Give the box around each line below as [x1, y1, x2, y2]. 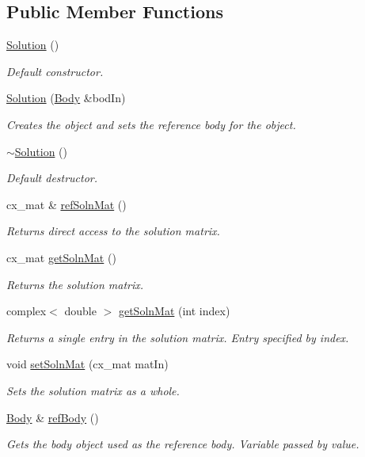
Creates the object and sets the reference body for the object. [6, 116, 296, 132]
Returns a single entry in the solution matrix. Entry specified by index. [6, 329, 349, 345]
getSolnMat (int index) [118, 303, 230, 319]
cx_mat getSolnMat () [6, 249, 116, 265]
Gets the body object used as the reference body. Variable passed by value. [6, 436, 359, 452]
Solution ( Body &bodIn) [6, 89, 126, 106]
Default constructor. [6, 63, 104, 79]
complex [6, 303, 47, 319]
